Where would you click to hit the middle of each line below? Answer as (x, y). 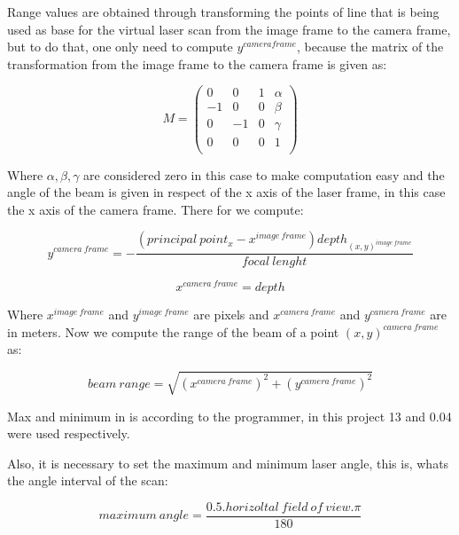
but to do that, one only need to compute (120, 47)
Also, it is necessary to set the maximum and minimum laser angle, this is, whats (228, 463)
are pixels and (231, 315)
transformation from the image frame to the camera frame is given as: (197, 63)
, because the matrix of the (370, 47)
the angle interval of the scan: (88, 480)
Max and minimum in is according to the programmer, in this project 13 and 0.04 (229, 416)
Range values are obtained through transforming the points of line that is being (223, 12)
